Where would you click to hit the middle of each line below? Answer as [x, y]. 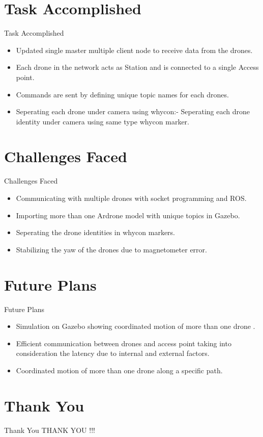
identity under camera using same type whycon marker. [103, 121]
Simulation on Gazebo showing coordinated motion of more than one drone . [136, 326]
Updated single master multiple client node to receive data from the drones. [134, 50]
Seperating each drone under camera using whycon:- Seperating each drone [133, 111]
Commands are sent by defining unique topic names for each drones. [122, 94]
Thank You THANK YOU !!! [50, 430]
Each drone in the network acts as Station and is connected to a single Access [137, 67]
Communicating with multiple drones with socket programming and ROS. [131, 198]
